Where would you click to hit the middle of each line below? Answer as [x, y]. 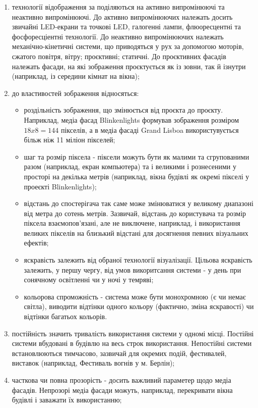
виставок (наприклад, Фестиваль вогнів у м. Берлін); [93, 363]
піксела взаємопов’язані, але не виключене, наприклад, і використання [132, 223]
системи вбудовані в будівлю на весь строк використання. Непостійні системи [132, 343]
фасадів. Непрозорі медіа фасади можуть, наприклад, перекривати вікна [122, 390]
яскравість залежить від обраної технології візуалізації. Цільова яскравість [138, 260]
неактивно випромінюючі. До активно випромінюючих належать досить [122, 16]
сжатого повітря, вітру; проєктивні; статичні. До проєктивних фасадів [119, 56]
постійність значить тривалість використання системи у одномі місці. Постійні [133, 333]
